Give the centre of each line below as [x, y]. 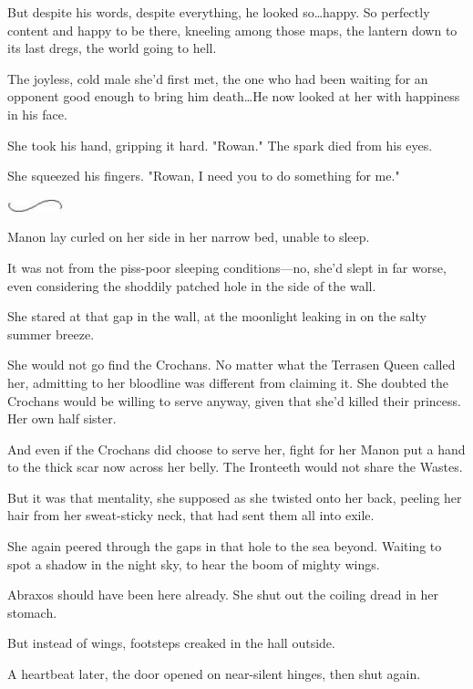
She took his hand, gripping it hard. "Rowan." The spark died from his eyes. [220, 145]
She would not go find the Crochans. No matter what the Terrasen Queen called [231, 365]
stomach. [32, 612]
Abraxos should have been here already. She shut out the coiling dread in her [223, 595]
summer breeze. [51, 334]
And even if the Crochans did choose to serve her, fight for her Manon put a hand [236, 449]
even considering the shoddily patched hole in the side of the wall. [192, 285]
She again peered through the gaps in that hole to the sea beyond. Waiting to [225, 546]
